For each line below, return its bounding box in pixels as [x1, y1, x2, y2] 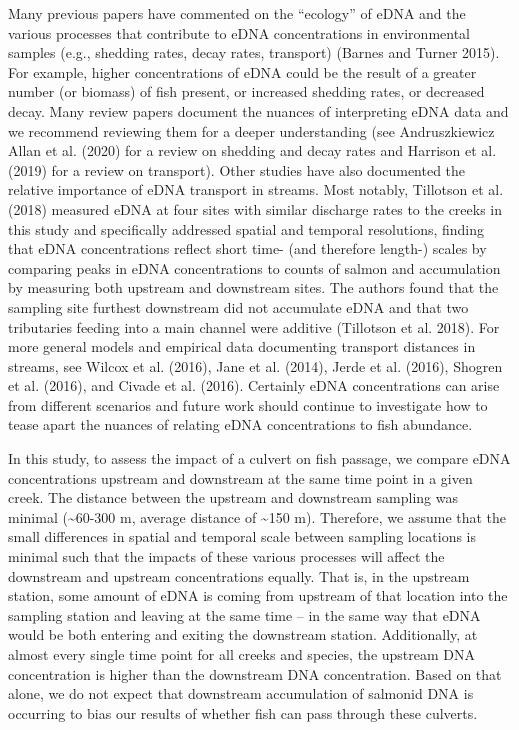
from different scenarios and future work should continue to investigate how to [8, 394, 488, 415]
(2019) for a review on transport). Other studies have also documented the [8, 159, 466, 180]
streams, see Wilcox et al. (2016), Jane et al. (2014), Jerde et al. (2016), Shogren [8, 355, 503, 376]
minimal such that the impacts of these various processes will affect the [8, 546, 445, 567]
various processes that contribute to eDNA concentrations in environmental [8, 22, 470, 43]
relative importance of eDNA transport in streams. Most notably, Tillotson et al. [8, 179, 504, 200]
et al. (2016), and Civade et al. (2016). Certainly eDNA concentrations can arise [8, 375, 500, 396]
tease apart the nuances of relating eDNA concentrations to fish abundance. [8, 414, 473, 435]
